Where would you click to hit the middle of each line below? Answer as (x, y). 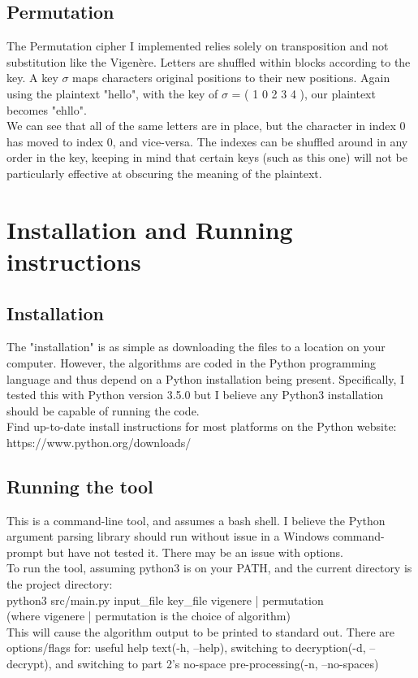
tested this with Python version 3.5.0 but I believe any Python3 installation (195, 395)
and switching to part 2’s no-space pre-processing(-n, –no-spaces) (217, 664)
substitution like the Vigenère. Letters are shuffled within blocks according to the (209, 61)
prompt (25, 552)
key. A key (32, 78)
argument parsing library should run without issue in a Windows (168, 536)
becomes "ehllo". (47, 109)
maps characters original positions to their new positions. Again (231, 78)
